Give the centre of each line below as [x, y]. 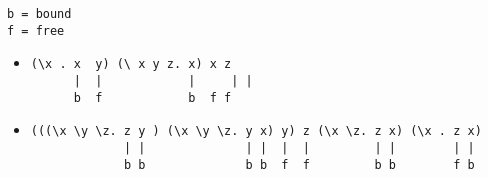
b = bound [39, 14]
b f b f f [152, 97]
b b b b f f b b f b [299, 164]
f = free [36, 30]
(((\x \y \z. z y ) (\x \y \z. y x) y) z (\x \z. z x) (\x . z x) [256, 131]
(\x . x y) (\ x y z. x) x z [131, 64]
